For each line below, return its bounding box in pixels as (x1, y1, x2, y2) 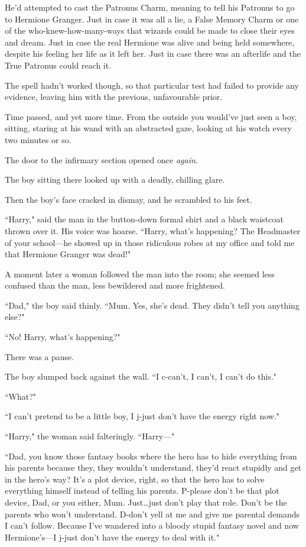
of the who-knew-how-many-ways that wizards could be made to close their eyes (5, 24, 295, 37)
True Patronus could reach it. (5, 59, 112, 71)
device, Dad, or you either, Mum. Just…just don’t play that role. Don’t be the (5, 496, 287, 508)
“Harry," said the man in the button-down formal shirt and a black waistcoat (5, 213, 284, 225)
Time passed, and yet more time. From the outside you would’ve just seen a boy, (5, 110, 297, 122)
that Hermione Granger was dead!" (5, 248, 131, 260)
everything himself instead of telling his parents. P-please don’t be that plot (5, 484, 279, 497)
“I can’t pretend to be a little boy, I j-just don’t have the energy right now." (5, 410, 280, 422)
